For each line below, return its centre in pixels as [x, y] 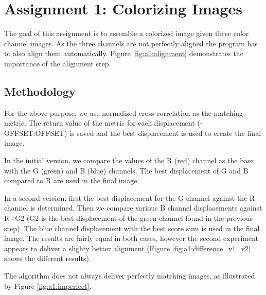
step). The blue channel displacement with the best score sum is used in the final [132, 228]
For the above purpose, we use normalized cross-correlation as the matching [123, 112]
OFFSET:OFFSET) [36, 133]
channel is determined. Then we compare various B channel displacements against [133, 208]
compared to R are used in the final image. [72, 180]
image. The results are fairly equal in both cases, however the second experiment [131, 238]
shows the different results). [48, 258]
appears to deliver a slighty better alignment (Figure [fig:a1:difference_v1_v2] [127, 248]
